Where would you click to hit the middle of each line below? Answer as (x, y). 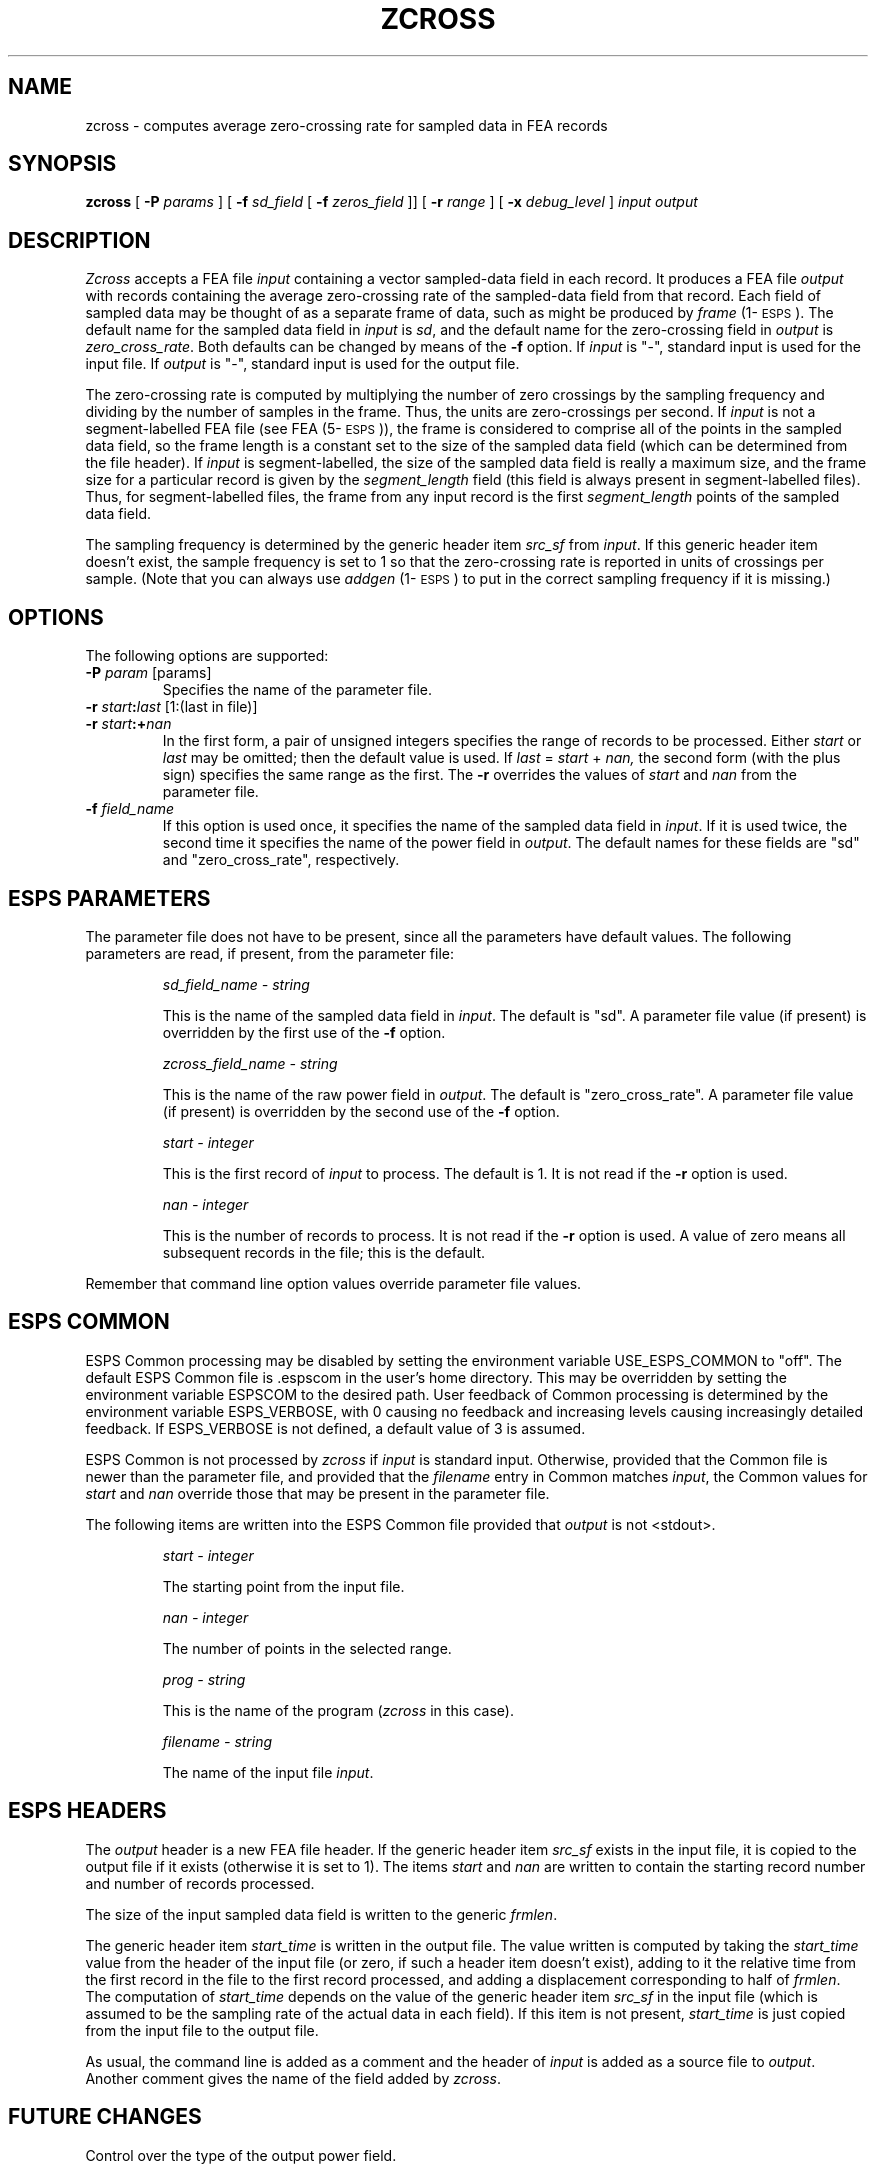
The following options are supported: (207, 656)
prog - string (204, 1679)
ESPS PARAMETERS (109, 898)
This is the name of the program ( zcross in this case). (338, 1710)
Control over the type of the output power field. (241, 2155)
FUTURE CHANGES (105, 2117)
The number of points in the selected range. (307, 1648)
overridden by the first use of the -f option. (304, 1032)
